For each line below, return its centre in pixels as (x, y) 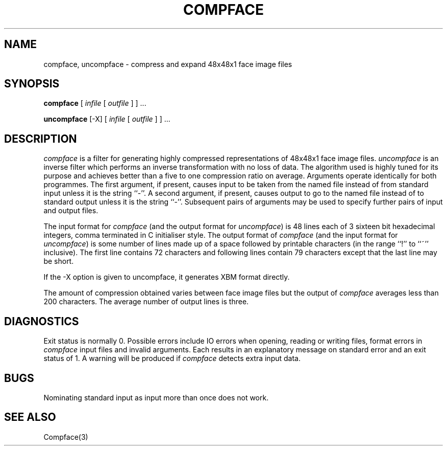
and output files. (71, 211)
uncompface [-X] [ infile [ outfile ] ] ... (107, 119)
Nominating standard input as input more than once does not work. (156, 397)
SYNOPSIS (32, 84)
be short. (59, 261)
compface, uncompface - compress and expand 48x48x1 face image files (168, 64)
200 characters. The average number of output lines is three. (146, 302)
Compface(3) (66, 437)
